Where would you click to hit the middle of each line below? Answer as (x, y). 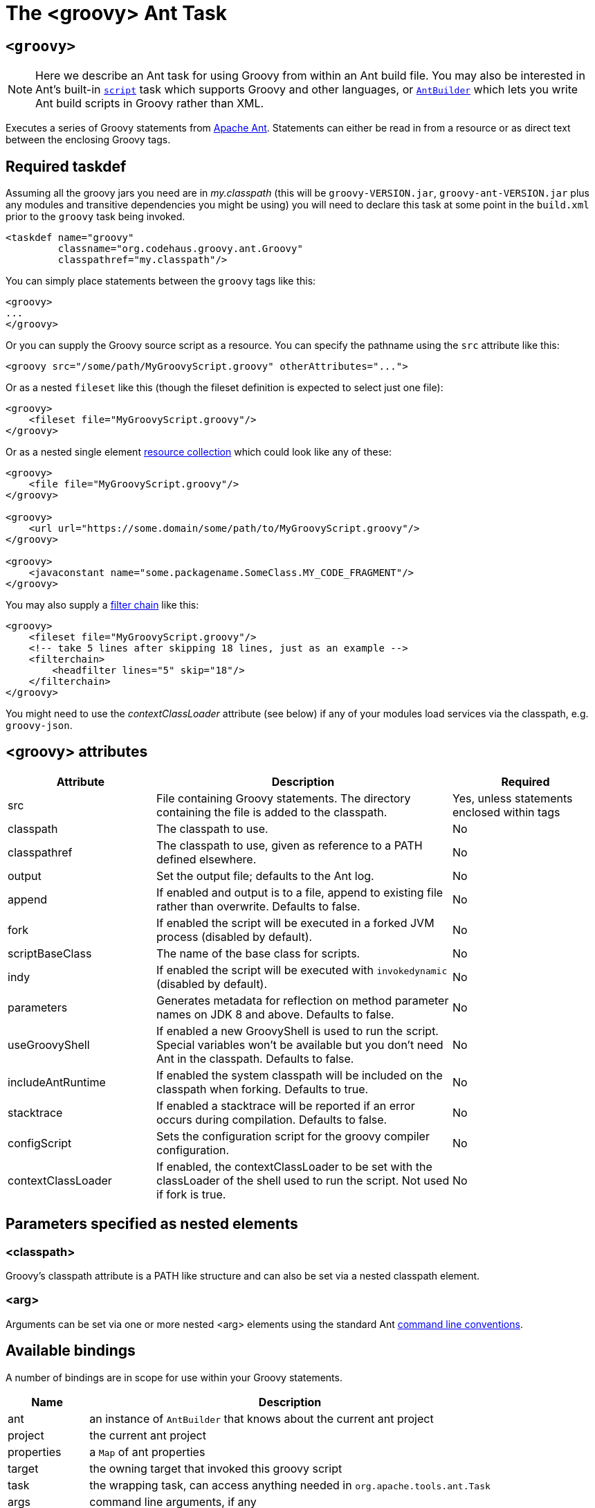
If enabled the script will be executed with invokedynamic (302, 970)
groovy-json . (39, 726)
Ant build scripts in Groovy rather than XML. (150, 104)
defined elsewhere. (207, 859)
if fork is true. (191, 1194)
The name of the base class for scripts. (258, 953)
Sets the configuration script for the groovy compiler (293, 1136)
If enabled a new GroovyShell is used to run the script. (297, 1031)
